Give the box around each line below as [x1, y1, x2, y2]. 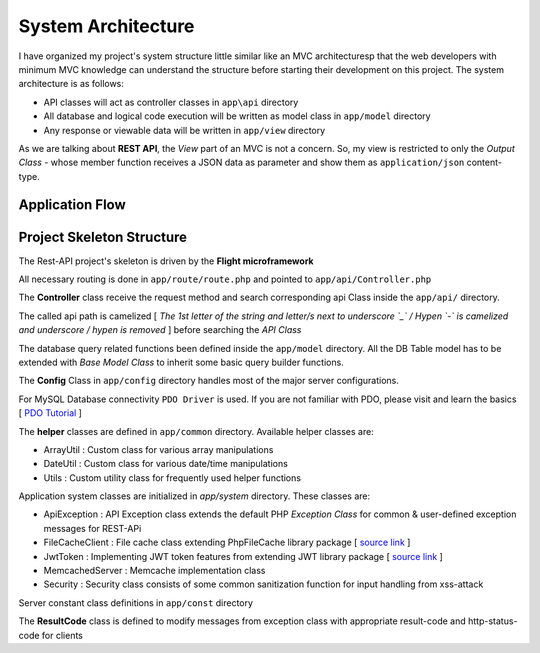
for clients [41, 629, 84, 641]
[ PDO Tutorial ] [18, 407, 82, 419]
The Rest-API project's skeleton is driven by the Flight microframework [18, 255, 314, 267]
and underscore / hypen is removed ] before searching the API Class [18, 324, 302, 336]
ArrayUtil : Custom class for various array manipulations [43, 443, 274, 455]
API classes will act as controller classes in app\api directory [43, 96, 299, 108]
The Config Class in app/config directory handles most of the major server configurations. [18, 375, 400, 387]
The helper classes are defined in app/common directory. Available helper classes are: [18, 425, 374, 437]
